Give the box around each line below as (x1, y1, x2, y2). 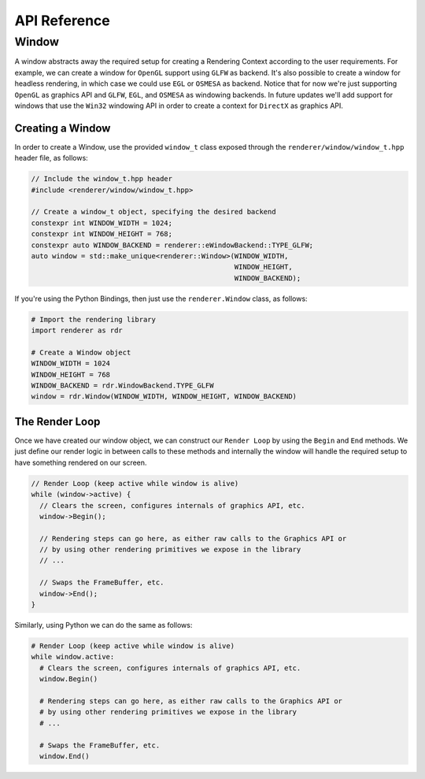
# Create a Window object (31, 347, 131, 357)
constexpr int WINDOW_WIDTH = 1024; (31, 218, 173, 228)
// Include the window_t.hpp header (31, 174, 173, 184)
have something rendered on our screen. (14, 458, 147, 467)
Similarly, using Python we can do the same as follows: (14, 621, 193, 629)
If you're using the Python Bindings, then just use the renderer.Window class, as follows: (14, 294, 308, 303)
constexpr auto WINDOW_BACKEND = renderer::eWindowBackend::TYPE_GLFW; (31, 240, 314, 250)
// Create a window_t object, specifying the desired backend (31, 207, 276, 217)
